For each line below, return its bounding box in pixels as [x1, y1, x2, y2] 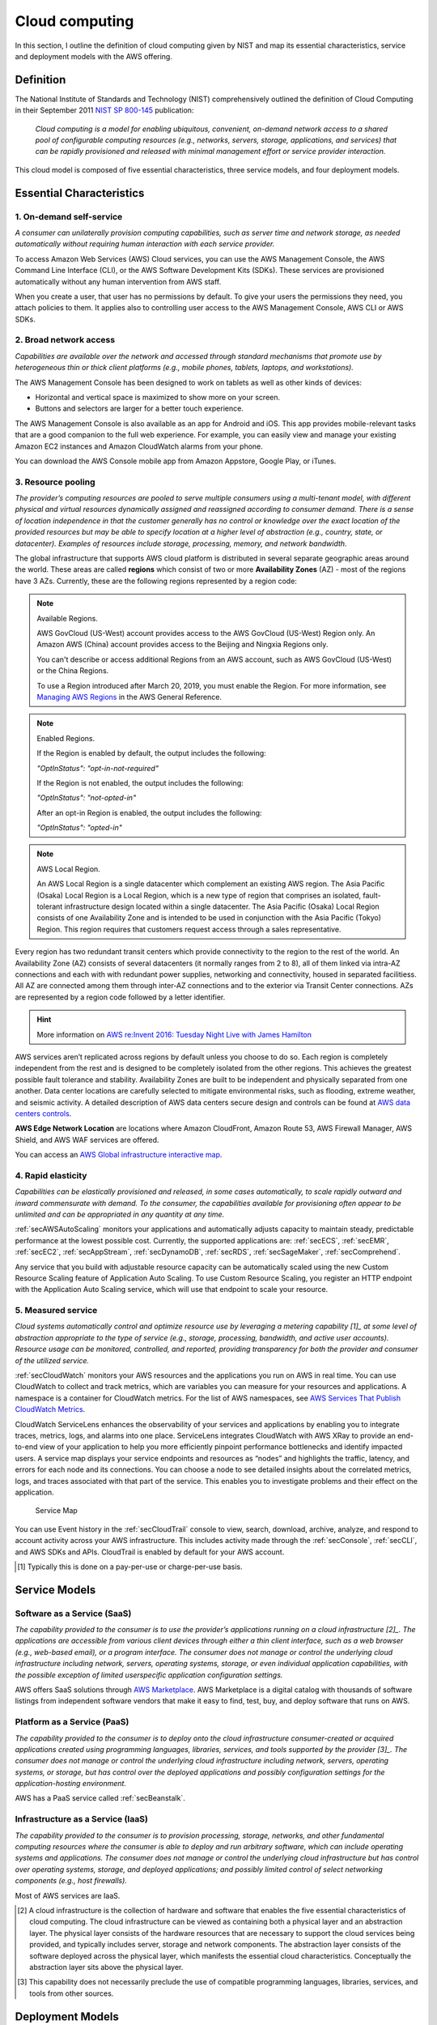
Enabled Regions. [36, 733, 95, 743]
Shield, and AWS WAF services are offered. [15, 1135, 159, 1145]
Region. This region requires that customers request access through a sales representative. [36, 924, 342, 934]
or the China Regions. [36, 666, 109, 676]
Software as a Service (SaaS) [15, 1608, 132, 1619]
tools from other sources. [29, 1989, 114, 1998]
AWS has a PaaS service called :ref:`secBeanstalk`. [15, 1793, 185, 1803]
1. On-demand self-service [15, 211, 123, 222]
